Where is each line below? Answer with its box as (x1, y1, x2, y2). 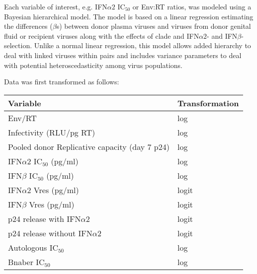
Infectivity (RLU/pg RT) (8, 126, 95, 138)
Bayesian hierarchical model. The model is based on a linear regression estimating (4, 11, 254, 21)
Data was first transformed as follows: (4, 76, 119, 87)
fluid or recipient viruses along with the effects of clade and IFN (4, 30, 199, 41)
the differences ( (4, 21, 53, 31)
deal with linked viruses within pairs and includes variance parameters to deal (4, 50, 242, 60)
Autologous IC (8, 241, 58, 253)
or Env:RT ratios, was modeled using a (132, 1, 252, 11)
